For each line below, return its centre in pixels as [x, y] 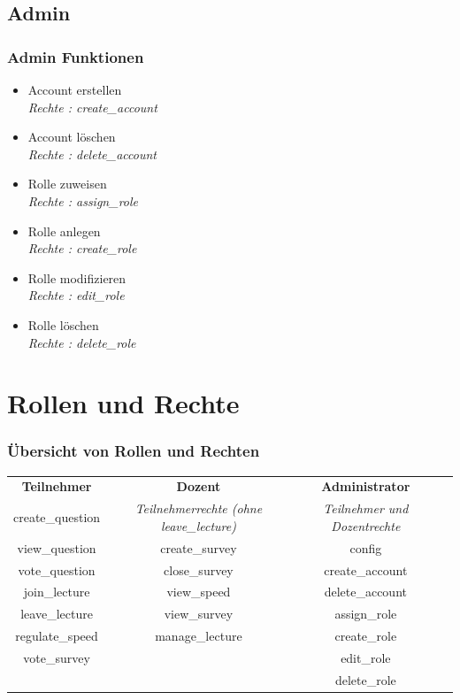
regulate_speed [57, 636]
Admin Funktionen [76, 56]
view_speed [199, 592]
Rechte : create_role [82, 248]
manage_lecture [199, 636]
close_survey [199, 569]
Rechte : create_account [92, 107]
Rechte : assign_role [83, 200]
